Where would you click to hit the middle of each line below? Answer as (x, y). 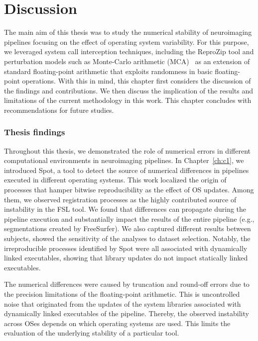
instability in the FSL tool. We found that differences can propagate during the (125, 209)
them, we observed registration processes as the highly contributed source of (120, 199)
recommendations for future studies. (59, 110)
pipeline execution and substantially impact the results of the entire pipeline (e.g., (129, 218)
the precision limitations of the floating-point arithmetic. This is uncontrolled (122, 294)
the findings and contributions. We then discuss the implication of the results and (129, 90)
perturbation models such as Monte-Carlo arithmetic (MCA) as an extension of (127, 61)
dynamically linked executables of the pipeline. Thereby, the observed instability (127, 313)
